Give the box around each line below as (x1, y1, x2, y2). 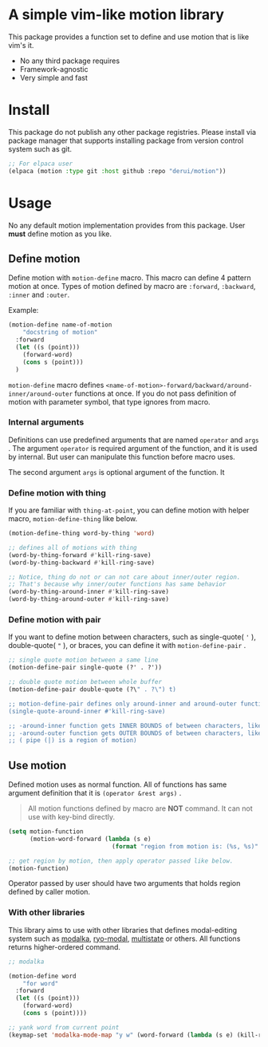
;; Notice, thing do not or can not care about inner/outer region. (8, 573, 241, 581)
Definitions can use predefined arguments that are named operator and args (8, 435, 259, 444)
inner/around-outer (8, 389, 73, 398)
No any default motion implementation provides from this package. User (8, 220, 246, 230)
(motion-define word (8, 972, 77, 980)
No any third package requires (19, 56, 120, 65)
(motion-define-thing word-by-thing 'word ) (8, 529, 156, 538)
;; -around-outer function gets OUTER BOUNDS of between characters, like (8, 729, 262, 737)
